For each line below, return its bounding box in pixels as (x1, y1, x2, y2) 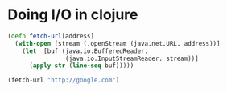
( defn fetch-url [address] (7, 32, 94, 40)
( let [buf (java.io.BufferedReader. (22, 46, 149, 55)
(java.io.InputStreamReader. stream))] (64, 54, 199, 62)
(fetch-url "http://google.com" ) (7, 76, 120, 85)
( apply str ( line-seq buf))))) (28, 62, 134, 70)
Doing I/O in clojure (7, 6, 138, 24)
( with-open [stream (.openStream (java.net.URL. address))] (14, 39, 221, 47)
